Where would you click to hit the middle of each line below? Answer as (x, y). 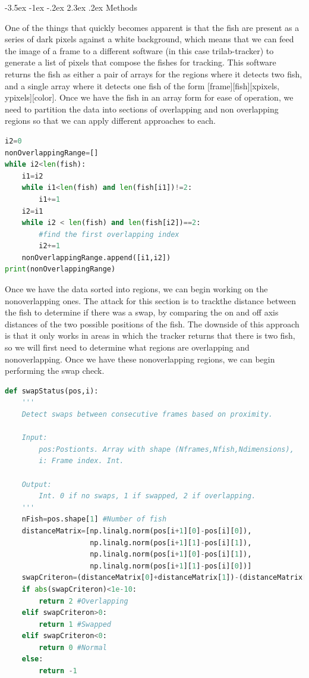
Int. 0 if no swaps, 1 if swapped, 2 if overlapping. (147, 496)
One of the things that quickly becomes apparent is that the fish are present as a (152, 27)
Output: (37, 484)
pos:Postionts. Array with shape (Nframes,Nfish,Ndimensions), (166, 449)
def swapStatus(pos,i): (52, 391)
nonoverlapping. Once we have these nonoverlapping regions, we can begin (140, 359)
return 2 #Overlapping (83, 601)
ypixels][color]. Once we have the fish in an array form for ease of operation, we (149, 97)
